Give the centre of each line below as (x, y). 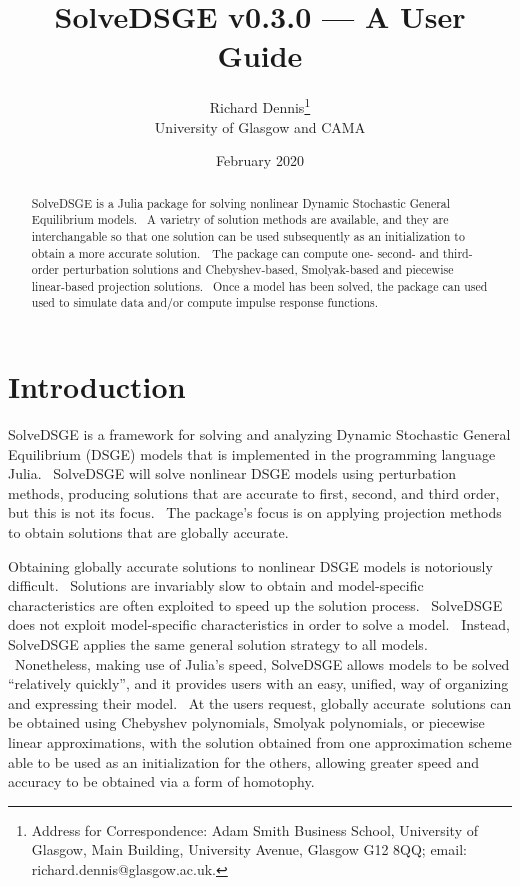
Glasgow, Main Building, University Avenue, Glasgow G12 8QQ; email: (249, 849)
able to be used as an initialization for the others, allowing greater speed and (244, 761)
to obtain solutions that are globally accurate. (148, 532)
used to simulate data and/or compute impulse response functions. (205, 302)
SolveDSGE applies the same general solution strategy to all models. (218, 644)
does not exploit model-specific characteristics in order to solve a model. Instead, (259, 624)
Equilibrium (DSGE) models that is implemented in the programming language (252, 453)
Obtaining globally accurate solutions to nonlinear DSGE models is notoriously (250, 565)
